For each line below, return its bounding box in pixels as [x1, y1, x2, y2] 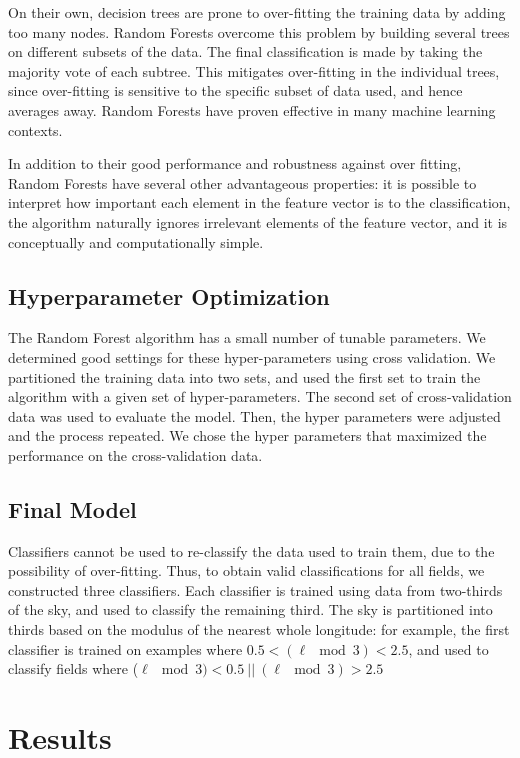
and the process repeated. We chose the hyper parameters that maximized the [8, 425, 487, 446]
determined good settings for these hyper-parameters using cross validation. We [8, 346, 496, 367]
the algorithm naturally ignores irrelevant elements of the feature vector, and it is [8, 211, 508, 232]
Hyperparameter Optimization [8, 280, 330, 311]
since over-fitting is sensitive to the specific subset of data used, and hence [8, 80, 463, 101]
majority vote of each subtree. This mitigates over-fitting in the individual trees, [8, 60, 500, 81]
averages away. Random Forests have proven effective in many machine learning [8, 99, 496, 120]
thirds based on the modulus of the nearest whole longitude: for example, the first [8, 619, 510, 640]
